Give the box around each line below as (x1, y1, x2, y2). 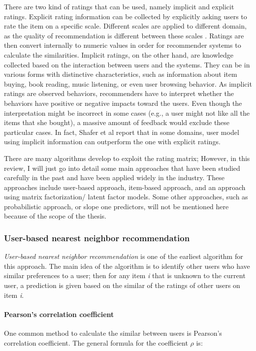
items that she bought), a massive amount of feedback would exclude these (4, 117, 230, 128)
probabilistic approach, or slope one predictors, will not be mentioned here (4, 201, 229, 211)
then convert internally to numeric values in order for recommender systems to (4, 40, 241, 50)
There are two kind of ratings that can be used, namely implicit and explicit (4, 1, 234, 11)
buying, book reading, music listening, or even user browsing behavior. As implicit (4, 78, 252, 89)
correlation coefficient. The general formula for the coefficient (4, 337, 188, 348)
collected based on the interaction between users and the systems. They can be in (4, 59, 250, 69)
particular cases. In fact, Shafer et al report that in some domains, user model (4, 127, 239, 137)
